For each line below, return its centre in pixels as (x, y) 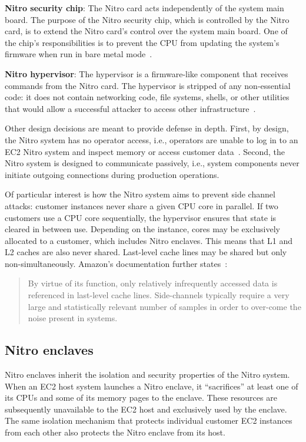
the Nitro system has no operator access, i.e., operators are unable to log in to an (152, 139)
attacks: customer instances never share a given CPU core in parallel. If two (142, 205)
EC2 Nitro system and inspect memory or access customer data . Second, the (145, 151)
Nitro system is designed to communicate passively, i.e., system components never (152, 163)
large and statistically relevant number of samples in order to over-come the (164, 306)
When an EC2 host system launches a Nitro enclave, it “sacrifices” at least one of (152, 386)
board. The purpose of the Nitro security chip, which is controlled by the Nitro (147, 19)
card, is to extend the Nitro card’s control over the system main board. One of (146, 31)
